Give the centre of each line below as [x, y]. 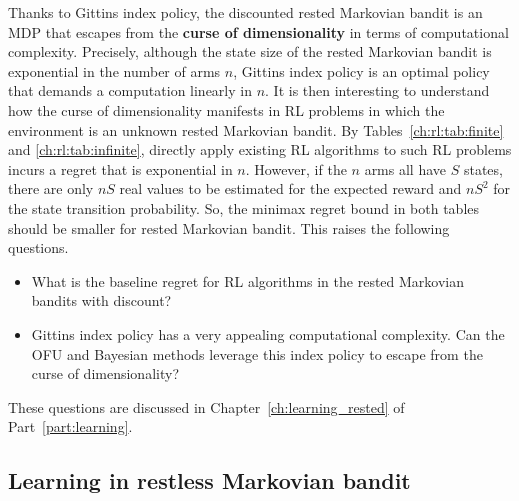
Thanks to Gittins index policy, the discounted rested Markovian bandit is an [245, 12]
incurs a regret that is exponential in [120, 168]
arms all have [405, 168]
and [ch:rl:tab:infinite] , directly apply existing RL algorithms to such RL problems [260, 149]
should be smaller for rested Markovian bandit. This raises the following [229, 227]
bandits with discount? [101, 300]
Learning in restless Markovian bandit [209, 480]
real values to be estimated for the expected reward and [290, 188]
